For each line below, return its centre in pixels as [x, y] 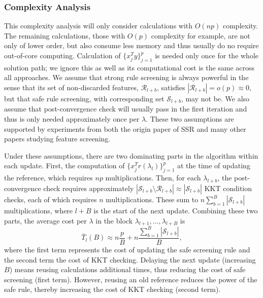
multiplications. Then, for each [153, 178]
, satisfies [171, 87]
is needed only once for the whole [207, 55]
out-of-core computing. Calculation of [62, 55]
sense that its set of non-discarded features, [71, 87]
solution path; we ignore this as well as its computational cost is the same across [129, 67]
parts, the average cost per [45, 220]
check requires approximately [89, 188]
